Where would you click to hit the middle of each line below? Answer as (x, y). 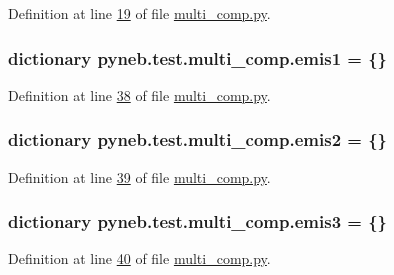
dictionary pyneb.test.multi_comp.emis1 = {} (198, 57)
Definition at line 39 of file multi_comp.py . (139, 176)
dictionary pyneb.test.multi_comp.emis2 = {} (198, 139)
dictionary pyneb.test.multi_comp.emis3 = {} (198, 221)
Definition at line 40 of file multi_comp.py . (139, 258)
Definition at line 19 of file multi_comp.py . (139, 13)
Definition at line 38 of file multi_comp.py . (139, 94)
